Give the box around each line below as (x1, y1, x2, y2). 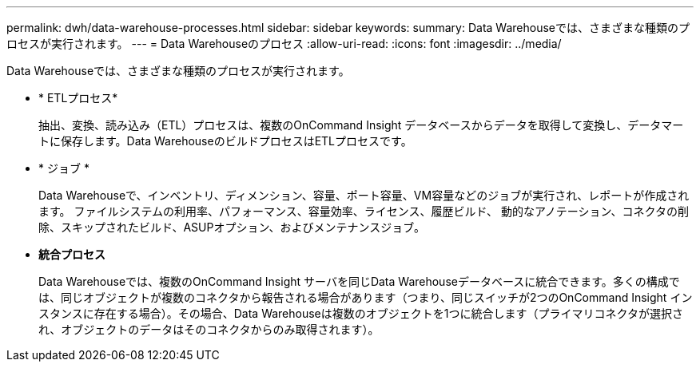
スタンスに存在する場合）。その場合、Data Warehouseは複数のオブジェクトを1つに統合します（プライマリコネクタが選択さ (38, 307, 683, 320)
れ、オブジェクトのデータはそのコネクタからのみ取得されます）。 (38, 322, 380, 336)
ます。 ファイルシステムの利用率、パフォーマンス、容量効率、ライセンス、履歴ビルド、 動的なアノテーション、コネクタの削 (38, 204, 689, 218)
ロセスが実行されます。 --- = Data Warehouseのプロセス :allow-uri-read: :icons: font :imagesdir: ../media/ (6, 37, 562, 50)
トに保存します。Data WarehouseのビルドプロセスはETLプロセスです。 (38, 134, 412, 148)
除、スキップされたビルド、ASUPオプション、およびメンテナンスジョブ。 (38, 220, 425, 234)
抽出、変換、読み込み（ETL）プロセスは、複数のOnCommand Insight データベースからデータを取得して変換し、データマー (38, 118, 684, 132)
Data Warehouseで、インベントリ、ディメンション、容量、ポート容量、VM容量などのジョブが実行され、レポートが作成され (38, 188, 690, 202)
